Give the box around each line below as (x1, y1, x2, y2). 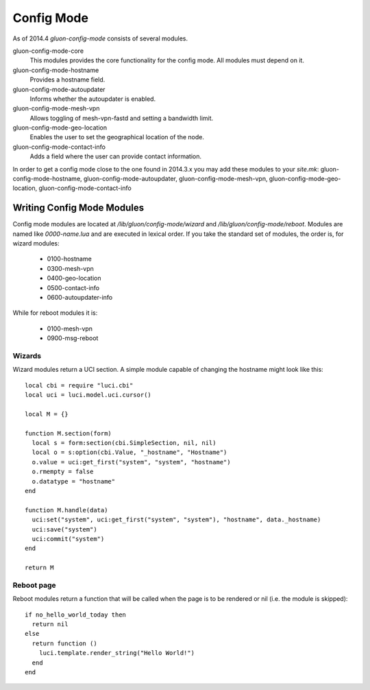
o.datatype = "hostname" (32, 477, 116, 485)
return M (25, 564, 54, 572)
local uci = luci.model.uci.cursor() (25, 391, 152, 399)
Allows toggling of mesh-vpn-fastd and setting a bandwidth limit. (29, 114, 214, 122)
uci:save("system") (32, 525, 97, 533)
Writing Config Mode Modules (12, 202, 144, 214)
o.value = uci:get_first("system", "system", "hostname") (32, 458, 231, 466)
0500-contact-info (47, 283, 99, 292)
